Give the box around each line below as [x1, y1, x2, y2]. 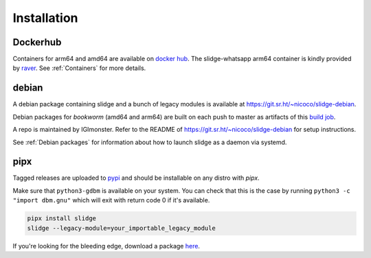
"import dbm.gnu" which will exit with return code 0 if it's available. [12, 196, 210, 204]
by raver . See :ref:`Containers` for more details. [12, 64, 146, 72]
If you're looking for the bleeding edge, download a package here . [12, 242, 201, 250]
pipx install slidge [27, 215, 96, 222]
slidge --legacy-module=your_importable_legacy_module [27, 224, 216, 232]
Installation [12, 10, 78, 25]
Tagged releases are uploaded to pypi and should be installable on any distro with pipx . [12, 174, 260, 182]
